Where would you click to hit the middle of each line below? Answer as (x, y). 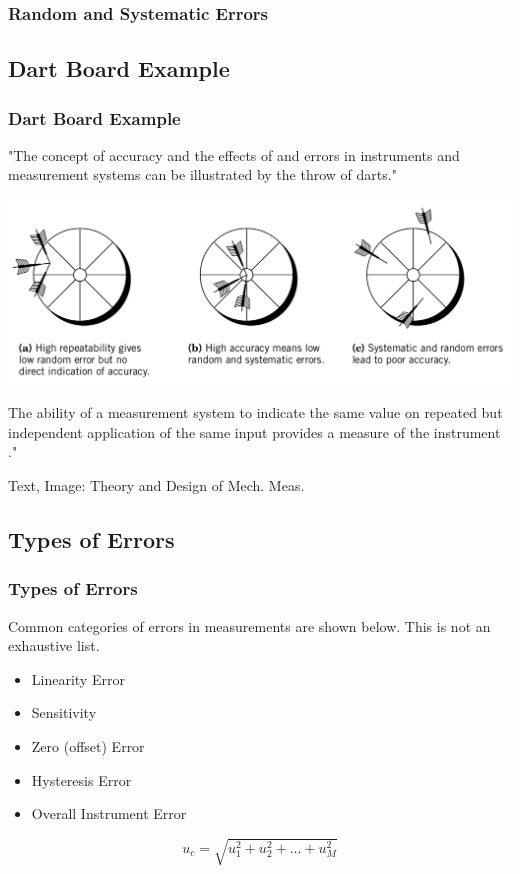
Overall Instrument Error (109, 813)
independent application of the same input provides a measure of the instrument (254, 431)
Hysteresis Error (81, 779)
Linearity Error (78, 678)
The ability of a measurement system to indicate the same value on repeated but (255, 412)
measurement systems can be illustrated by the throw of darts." (202, 174)
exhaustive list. (54, 645)
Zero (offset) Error (88, 745)
